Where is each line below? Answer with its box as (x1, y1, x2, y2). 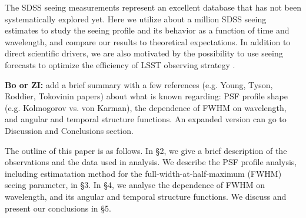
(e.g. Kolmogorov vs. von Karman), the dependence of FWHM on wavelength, (5, 101, 287, 113)
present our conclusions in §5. (5, 202, 111, 214)
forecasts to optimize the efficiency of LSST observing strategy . (5, 58, 235, 71)
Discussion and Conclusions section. (5, 124, 134, 136)
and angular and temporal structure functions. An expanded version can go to (5, 113, 287, 125)
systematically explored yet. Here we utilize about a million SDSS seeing (5, 12, 267, 25)
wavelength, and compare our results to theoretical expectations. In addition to (5, 35, 291, 48)
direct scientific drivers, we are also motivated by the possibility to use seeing (5, 47, 283, 59)
